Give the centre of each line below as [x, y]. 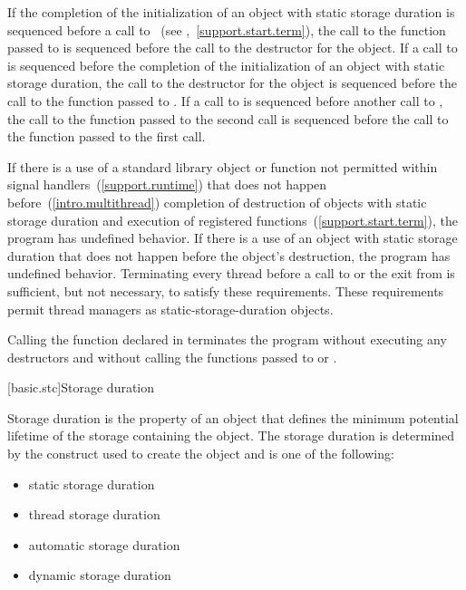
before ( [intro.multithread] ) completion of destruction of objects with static [217, 202]
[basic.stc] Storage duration [81, 387]
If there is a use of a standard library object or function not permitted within [223, 166]
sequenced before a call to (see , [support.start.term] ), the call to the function [227, 29]
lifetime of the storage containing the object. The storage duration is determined [231, 435]
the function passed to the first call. [107, 136]
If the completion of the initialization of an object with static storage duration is [231, 12]
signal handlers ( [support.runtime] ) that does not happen [167, 184]
